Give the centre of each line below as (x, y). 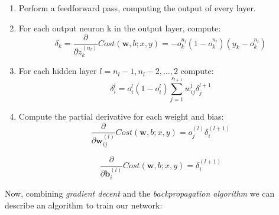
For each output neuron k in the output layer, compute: (120, 28)
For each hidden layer (58, 71)
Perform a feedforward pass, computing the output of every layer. (137, 8)
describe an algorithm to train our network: (84, 205)
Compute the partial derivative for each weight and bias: (121, 116)
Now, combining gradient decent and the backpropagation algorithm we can (140, 193)
